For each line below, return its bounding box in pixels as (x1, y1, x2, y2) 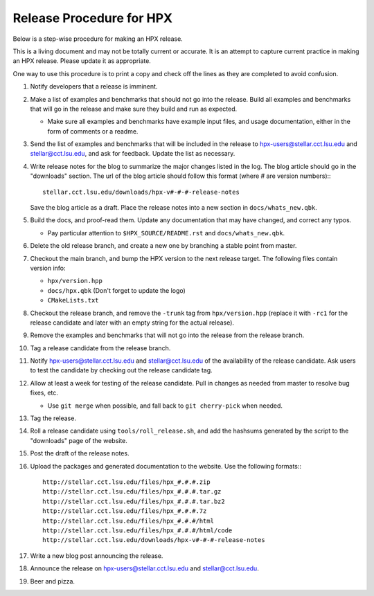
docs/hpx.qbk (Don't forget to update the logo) (47, 286, 186, 294)
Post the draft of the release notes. (30, 449, 130, 458)
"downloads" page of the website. (30, 436, 128, 444)
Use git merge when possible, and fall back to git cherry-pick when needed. (47, 401, 283, 410)
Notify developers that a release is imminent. (30, 82, 158, 91)
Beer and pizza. (30, 577, 75, 585)
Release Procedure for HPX (12, 10, 173, 26)
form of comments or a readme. (47, 127, 139, 135)
